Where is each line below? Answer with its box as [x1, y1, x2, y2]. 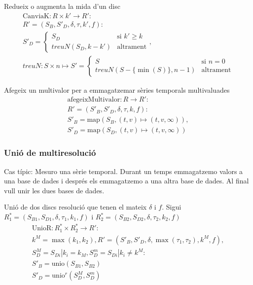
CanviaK [22, 12, 49, 20]
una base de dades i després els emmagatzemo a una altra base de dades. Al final [4, 176, 249, 186]
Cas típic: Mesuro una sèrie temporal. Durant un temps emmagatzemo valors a [4, 166, 243, 176]
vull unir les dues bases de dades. [4, 185, 105, 195]
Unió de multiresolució [4, 146, 96, 159]
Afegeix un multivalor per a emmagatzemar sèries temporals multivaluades [4, 84, 230, 95]
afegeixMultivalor [67, 96, 120, 104]
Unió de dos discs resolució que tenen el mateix [4, 202, 147, 212]
